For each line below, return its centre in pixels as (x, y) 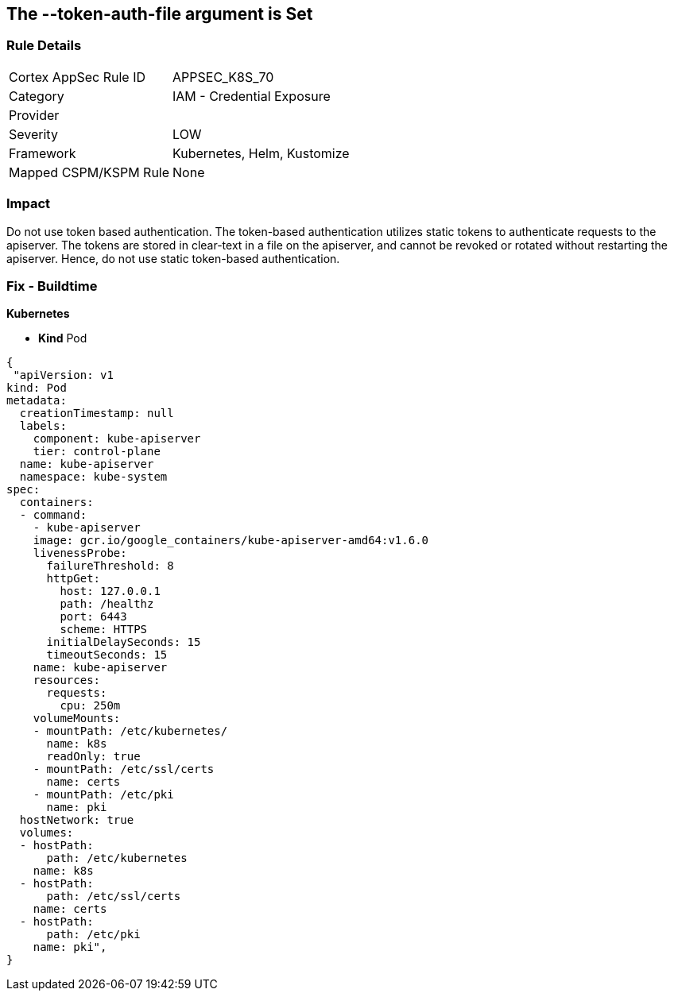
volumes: (46, 833)
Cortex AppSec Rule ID (77, 77)
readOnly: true (93, 757)
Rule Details (44, 46)
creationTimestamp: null (97, 413)
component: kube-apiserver (117, 439)
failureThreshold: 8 (110, 566)
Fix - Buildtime (52, 286)
